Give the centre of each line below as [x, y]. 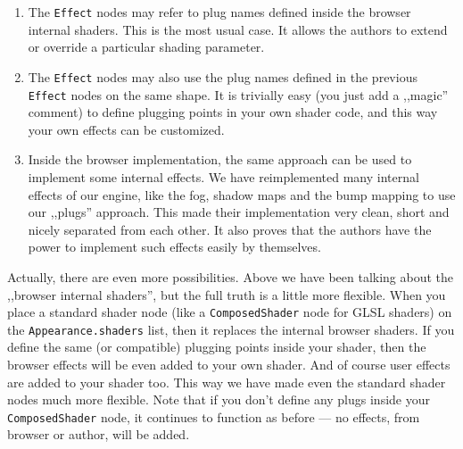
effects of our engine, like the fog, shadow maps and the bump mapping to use [242, 194]
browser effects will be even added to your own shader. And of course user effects [229, 364]
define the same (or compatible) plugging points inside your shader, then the [217, 347]
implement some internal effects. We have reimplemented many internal [223, 176]
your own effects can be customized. [126, 129]
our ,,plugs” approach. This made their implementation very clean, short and [239, 212]
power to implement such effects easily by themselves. [174, 247]
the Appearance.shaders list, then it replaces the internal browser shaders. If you [231, 329]
